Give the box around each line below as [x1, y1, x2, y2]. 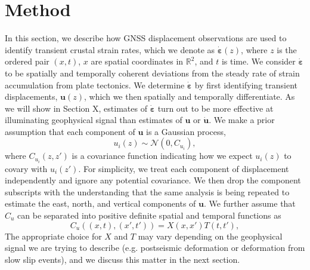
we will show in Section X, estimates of [5, 102, 147, 114]
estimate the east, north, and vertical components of [5, 197, 196, 210]
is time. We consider [221, 55, 296, 67]
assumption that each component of [5, 125, 135, 137]
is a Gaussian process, [145, 125, 226, 137]
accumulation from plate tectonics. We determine [5, 78, 185, 91]
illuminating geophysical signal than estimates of [5, 113, 182, 126]
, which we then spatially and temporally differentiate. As [84, 90, 295, 103]
